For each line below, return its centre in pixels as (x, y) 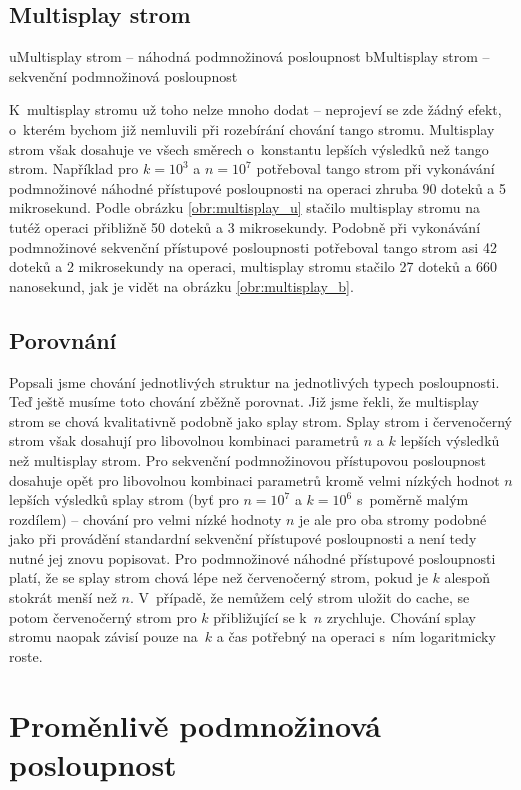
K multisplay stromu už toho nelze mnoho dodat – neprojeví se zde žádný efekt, (255, 109)
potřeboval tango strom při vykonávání (375, 168)
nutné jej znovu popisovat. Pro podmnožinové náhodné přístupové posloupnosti (252, 557)
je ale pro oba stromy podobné (393, 518)
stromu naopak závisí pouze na (103, 636)
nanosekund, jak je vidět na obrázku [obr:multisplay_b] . (181, 285)
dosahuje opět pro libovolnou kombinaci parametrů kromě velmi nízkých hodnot (254, 479)
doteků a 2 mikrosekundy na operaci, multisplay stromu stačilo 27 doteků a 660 (253, 266)
